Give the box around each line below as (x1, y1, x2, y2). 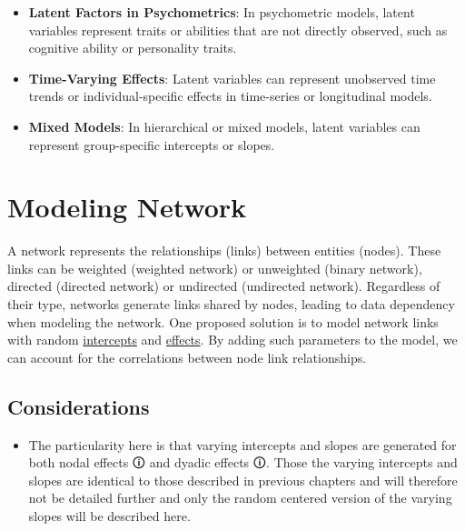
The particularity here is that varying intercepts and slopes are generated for (28, 435, 457, 454)
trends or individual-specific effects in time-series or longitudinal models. (28, 86, 432, 105)
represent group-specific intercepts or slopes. (28, 135, 275, 154)
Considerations (7, 392, 150, 420)
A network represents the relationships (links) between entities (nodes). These (7, 241, 441, 260)
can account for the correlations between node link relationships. (7, 347, 367, 366)
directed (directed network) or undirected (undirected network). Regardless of (7, 276, 440, 296)
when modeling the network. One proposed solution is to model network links (7, 312, 439, 331)
